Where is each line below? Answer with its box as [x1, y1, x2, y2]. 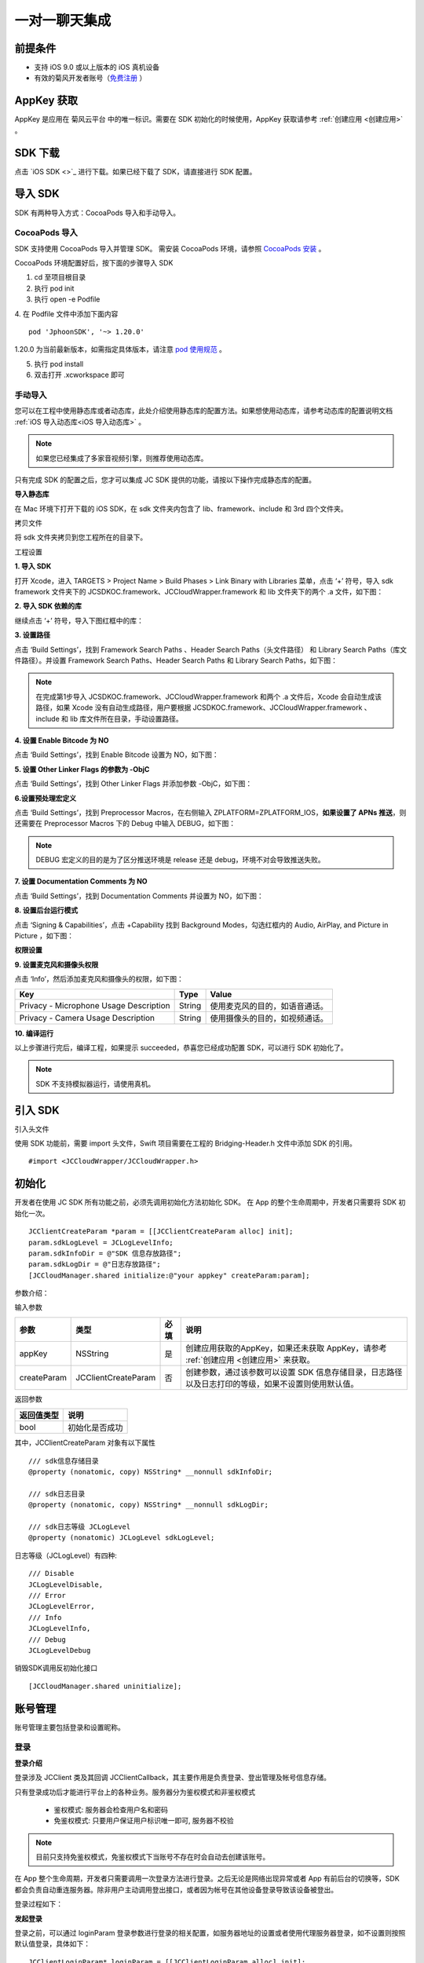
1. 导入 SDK [14, 561, 52, 571]
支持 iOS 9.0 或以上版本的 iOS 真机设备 [34, 63, 160, 72]
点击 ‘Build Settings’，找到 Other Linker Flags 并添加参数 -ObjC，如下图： [14, 779, 253, 788]
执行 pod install [34, 359, 84, 368]
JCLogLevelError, [28, 1602, 95, 1611]
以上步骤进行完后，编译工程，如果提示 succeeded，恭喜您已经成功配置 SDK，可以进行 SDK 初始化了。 [14, 1043, 349, 1052]
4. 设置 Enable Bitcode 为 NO [14, 735, 109, 745]
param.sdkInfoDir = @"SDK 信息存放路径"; [28, 1248, 182, 1258]
